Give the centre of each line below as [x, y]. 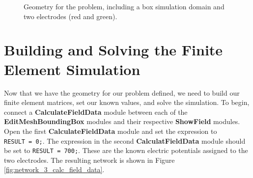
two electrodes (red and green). [70, 16]
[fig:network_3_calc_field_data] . [54, 169]
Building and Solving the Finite [113, 50]
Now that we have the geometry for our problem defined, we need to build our [122, 92]
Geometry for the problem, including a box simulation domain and [124, 6]
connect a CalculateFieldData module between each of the [96, 112]
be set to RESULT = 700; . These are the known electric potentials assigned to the [126, 150]
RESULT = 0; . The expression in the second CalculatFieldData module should [125, 140]
